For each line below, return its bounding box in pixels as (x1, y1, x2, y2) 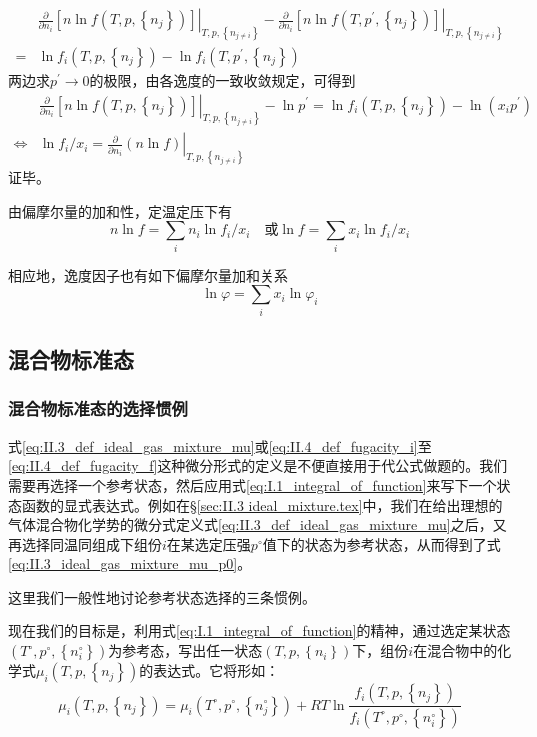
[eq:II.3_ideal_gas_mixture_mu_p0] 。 (8, 553, 252, 574)
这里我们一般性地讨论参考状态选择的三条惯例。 (8, 586, 316, 607)
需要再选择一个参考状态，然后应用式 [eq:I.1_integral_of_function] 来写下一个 (8, 474, 497, 495)
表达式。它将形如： (153, 660, 280, 681)
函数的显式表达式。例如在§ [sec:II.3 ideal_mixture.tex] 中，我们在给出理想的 (21, 494, 503, 515)
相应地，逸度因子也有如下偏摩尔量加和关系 (8, 264, 288, 285)
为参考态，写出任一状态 (108, 640, 263, 661)
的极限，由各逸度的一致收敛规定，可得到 (89, 69, 356, 90)
